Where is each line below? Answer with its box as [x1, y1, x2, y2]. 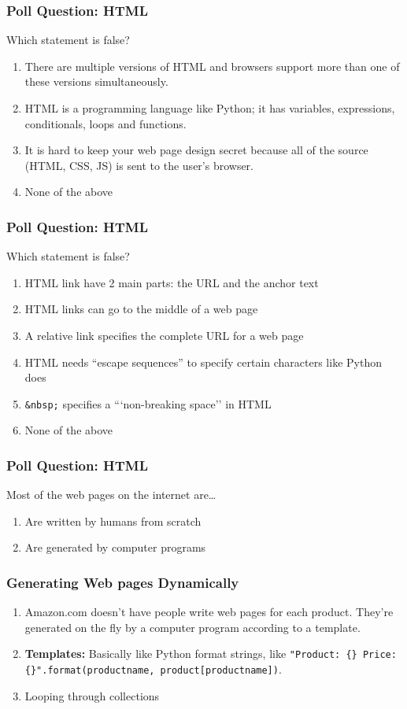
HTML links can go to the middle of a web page [24, 301, 258, 317]
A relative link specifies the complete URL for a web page [24, 327, 304, 343]
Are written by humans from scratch [24, 512, 202, 529]
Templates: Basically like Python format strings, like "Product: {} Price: [24, 645, 397, 662]
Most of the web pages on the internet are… [6, 486, 216, 503]
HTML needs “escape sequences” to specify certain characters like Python [24, 353, 382, 370]
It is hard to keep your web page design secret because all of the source [24, 142, 368, 158]
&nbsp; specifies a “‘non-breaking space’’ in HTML [24, 395, 272, 412]
